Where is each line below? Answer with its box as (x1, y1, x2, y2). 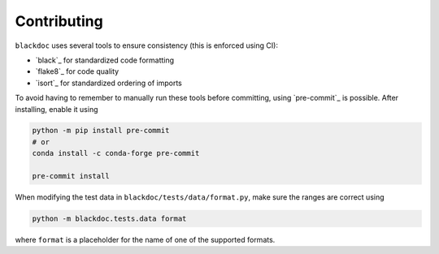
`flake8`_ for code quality (35, 67, 120, 76)
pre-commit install (32, 171, 110, 181)
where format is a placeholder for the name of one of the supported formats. (15, 235, 276, 244)
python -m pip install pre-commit (32, 126, 170, 136)
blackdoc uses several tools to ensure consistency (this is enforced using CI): (15, 41, 278, 50)
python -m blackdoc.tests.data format (32, 214, 187, 223)
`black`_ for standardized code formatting (35, 55, 175, 65)
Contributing (15, 12, 103, 30)
